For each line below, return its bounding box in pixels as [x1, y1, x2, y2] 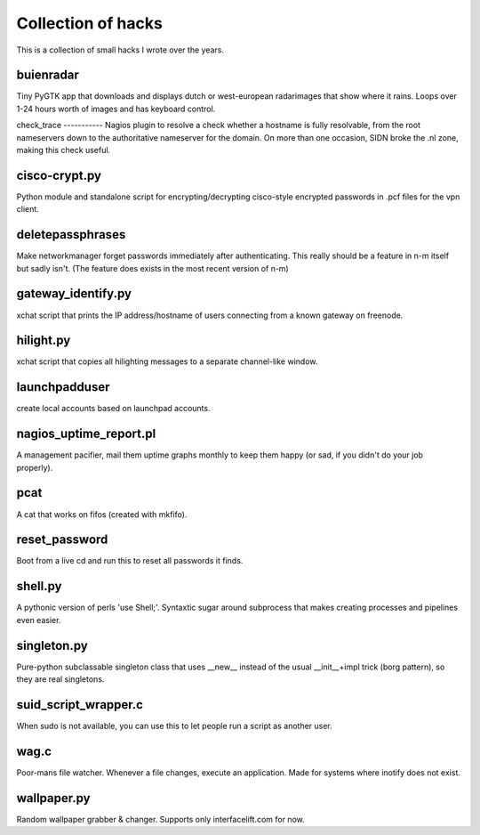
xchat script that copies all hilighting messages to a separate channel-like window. [16, 356, 318, 367]
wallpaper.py [16, 790, 91, 806]
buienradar [16, 68, 80, 83]
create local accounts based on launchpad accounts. [16, 403, 211, 414]
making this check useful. [16, 145, 111, 156]
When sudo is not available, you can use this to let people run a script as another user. [16, 720, 332, 731]
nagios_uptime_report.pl [16, 426, 156, 442]
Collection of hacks [16, 13, 164, 33]
